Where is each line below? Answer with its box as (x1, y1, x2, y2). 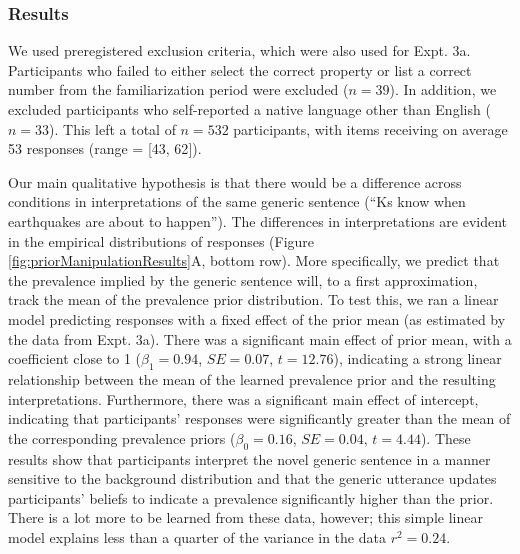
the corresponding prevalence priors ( (8, 427, 236, 448)
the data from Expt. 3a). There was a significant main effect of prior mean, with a (8, 328, 512, 349)
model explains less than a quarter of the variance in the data (8, 526, 386, 547)
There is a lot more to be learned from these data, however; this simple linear (8, 507, 483, 528)
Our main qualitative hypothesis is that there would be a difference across (8, 171, 462, 192)
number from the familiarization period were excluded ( (8, 79, 349, 100)
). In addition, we (389, 79, 497, 100)
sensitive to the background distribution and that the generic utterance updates (8, 468, 497, 489)
